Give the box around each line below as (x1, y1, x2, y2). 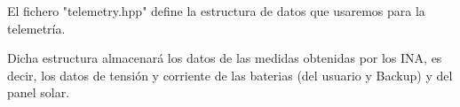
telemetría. (7, 19, 66, 37)
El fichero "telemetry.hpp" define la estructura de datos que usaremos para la (7, 2, 425, 19)
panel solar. (7, 83, 70, 102)
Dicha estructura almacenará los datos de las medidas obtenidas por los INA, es (7, 49, 442, 67)
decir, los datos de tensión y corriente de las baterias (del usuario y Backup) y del (7, 65, 453, 84)
